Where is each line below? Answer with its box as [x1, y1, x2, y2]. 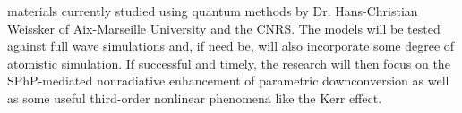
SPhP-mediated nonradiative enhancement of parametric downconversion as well [7, 71, 449, 90]
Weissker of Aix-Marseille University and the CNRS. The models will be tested [7, 19, 441, 37]
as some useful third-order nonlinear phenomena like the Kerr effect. [7, 88, 382, 107]
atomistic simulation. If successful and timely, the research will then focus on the [7, 53, 450, 72]
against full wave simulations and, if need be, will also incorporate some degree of [7, 36, 455, 55]
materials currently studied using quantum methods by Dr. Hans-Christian [7, 2, 418, 20]
